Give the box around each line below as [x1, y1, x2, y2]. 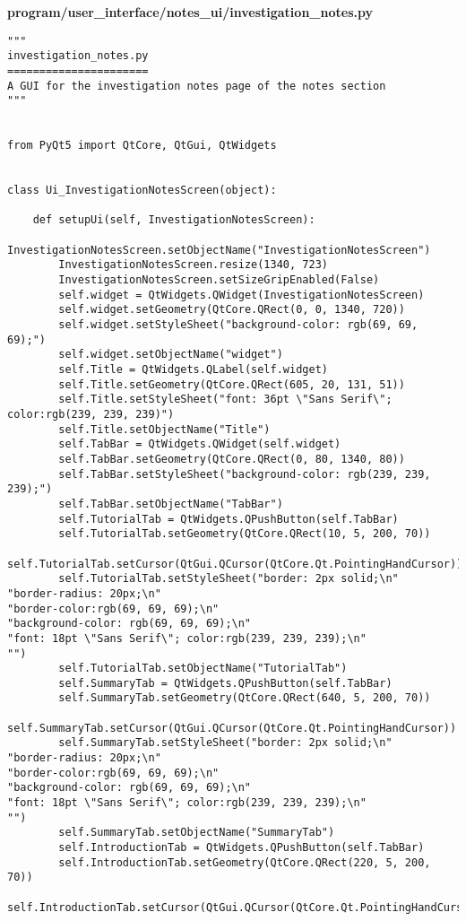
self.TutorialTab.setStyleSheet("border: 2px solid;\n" [58, 572, 399, 586]
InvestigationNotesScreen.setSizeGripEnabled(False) [58, 274, 380, 287]
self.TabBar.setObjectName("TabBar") [58, 497, 283, 510]
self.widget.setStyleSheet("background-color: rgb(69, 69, [58, 318, 419, 332]
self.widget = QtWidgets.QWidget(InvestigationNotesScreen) [58, 288, 425, 301]
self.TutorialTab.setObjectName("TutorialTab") [58, 662, 348, 675]
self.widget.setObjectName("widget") [58, 348, 283, 361]
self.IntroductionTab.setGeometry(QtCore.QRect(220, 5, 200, [58, 856, 431, 869]
